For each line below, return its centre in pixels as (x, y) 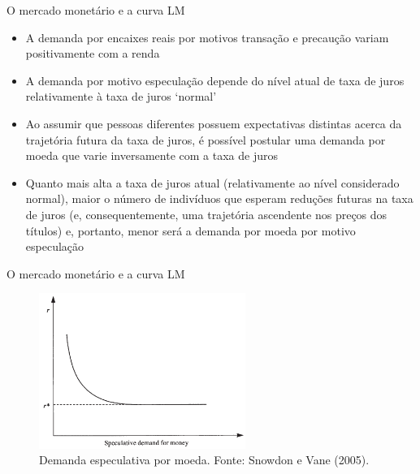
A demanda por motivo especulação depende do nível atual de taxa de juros (215, 80)
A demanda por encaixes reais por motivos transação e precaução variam (207, 37)
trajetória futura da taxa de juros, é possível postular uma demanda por (206, 139)
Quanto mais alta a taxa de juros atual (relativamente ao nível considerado (212, 182)
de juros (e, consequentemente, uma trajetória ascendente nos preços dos (206, 214)
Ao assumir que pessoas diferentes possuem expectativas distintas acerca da (214, 123)
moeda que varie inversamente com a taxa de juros (152, 155)
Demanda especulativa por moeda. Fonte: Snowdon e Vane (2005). (204, 460)
